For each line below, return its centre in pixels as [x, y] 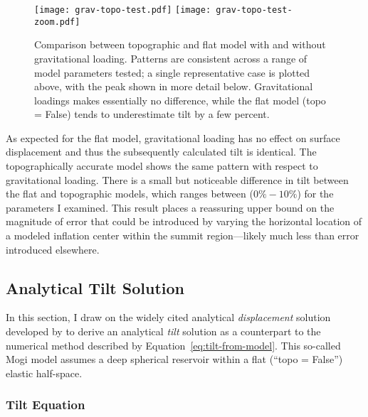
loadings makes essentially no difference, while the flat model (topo [180, 100]
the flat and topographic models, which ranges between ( [130, 194]
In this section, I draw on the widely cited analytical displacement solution [168, 317]
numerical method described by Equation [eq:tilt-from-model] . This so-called [173, 345]
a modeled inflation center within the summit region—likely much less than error [183, 235]
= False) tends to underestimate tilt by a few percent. [152, 114]
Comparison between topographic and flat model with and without [180, 44]
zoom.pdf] [57, 22]
